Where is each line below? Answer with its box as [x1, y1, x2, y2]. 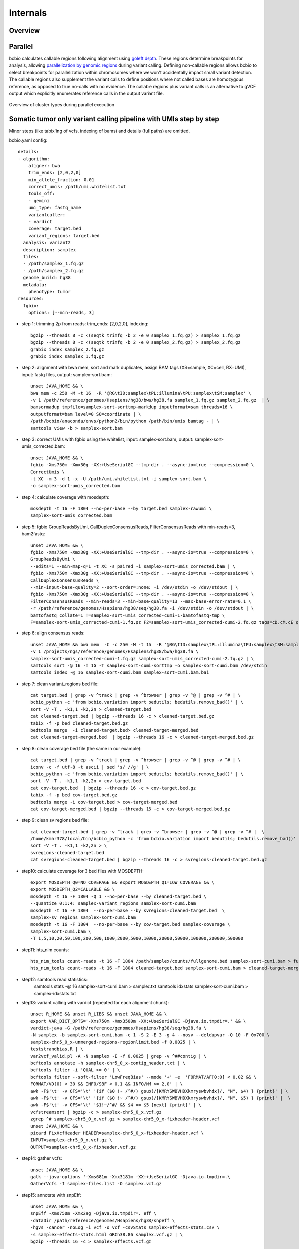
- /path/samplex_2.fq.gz [23, 268, 84, 273]
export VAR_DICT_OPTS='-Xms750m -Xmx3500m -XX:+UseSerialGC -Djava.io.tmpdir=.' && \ [30, 1018, 246, 1024]
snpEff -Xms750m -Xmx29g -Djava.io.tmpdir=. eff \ [30, 1211, 157, 1216]
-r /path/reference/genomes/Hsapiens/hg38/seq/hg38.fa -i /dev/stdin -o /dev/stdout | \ [30, 605, 254, 611]
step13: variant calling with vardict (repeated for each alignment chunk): [21, 999, 169, 1005]
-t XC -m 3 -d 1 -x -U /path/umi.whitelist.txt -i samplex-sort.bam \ [30, 476, 207, 482]
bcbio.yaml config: [9, 137, 48, 143]
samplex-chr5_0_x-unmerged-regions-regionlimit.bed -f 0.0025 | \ [30, 1039, 196, 1045]
